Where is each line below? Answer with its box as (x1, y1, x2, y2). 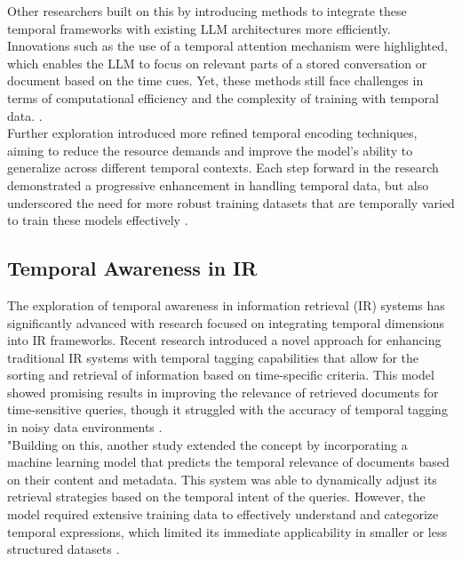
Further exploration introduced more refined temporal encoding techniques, (7, 124, 418, 142)
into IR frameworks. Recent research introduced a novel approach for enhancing (7, 331, 442, 349)
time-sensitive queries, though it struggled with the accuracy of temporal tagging (7, 400, 448, 419)
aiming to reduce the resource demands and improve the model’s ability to (7, 140, 413, 159)
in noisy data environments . (7, 418, 163, 437)
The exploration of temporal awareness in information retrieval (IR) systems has (7, 295, 445, 314)
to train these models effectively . (7, 211, 188, 229)
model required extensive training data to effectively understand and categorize (7, 505, 439, 524)
